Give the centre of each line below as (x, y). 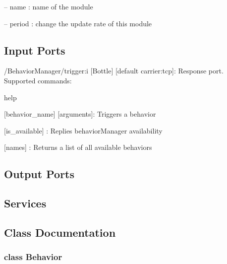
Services (25, 203)
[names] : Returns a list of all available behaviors (78, 147)
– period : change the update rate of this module (78, 23)
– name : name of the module (49, 6)
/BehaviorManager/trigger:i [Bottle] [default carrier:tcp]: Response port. (114, 71)
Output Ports (39, 174)
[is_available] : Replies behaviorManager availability (83, 130)
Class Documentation (60, 232)
